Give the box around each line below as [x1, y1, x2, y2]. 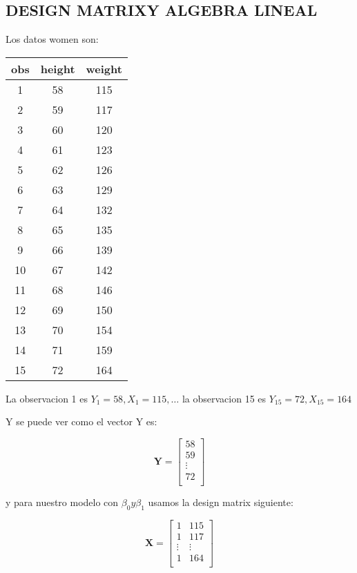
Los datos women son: [6, 32, 99, 46]
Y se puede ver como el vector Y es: [6, 414, 157, 429]
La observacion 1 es [6, 391, 88, 405]
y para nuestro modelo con [6, 495, 119, 509]
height [40, 60, 75, 77]
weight [86, 60, 122, 77]
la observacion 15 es [182, 391, 267, 405]
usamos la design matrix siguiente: [148, 495, 293, 509]
